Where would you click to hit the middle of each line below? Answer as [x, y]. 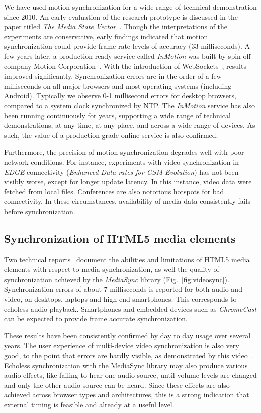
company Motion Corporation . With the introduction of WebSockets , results [125, 66]
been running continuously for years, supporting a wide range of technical [117, 115]
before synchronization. [40, 211]
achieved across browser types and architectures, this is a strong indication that [127, 395]
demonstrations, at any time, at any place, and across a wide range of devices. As [130, 125]
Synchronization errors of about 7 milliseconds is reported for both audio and [123, 289]
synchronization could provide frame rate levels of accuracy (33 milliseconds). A [127, 46]
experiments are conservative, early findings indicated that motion [106, 36]
